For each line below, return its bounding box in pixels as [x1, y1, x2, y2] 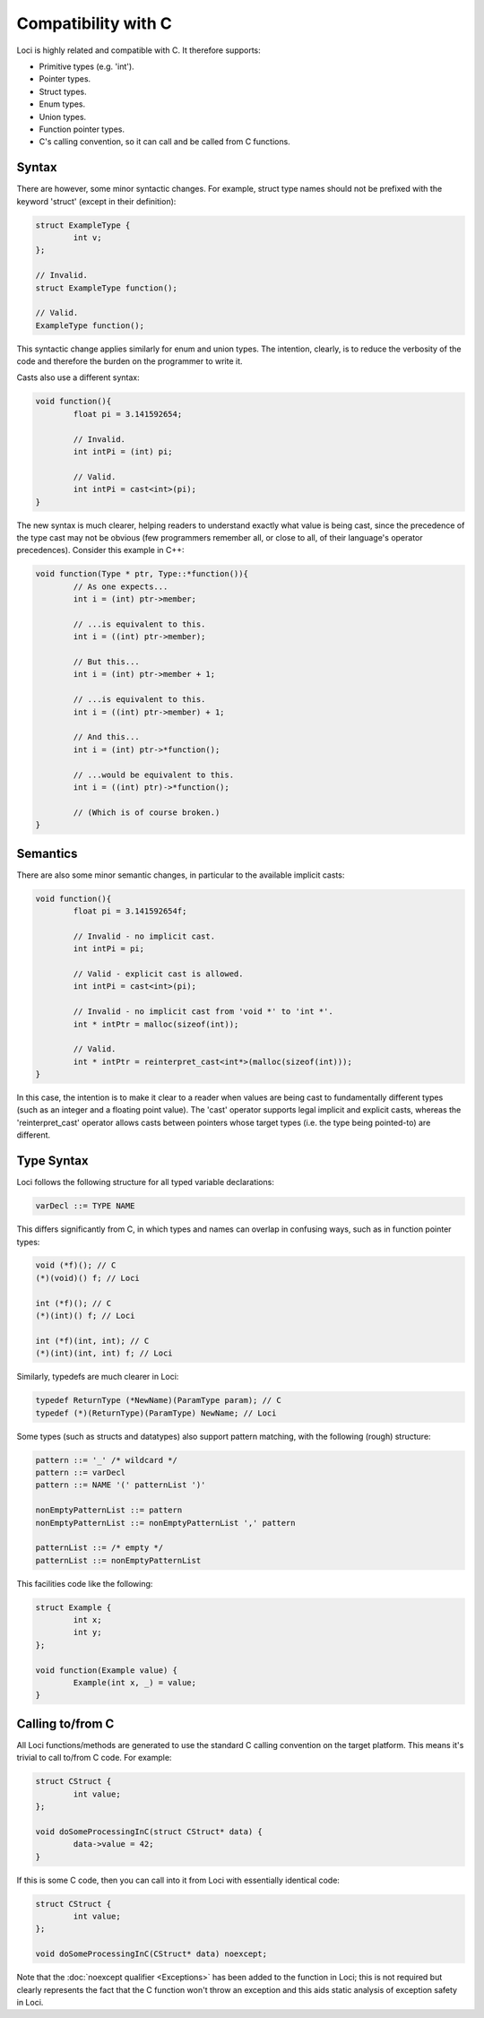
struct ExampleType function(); [35, 282, 178, 293]
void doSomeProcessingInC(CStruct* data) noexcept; [35, 1949, 268, 1959]
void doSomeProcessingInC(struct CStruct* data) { [35, 1826, 264, 1837]
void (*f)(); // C [35, 1260, 117, 1270]
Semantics [16, 845, 78, 861]
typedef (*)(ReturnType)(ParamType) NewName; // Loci [35, 1407, 277, 1418]
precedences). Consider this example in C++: [16, 545, 185, 556]
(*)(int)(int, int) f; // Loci [35, 1348, 174, 1358]
